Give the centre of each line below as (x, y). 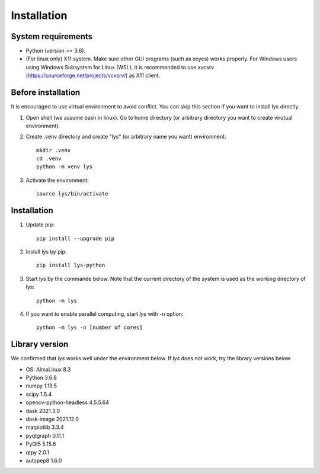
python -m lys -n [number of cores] (89, 328)
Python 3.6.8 (41, 377)
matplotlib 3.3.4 (45, 427)
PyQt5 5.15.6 (41, 444)
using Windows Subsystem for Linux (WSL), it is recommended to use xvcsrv (120, 67)
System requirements (52, 36)
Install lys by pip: (46, 251)
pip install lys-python (71, 265)
